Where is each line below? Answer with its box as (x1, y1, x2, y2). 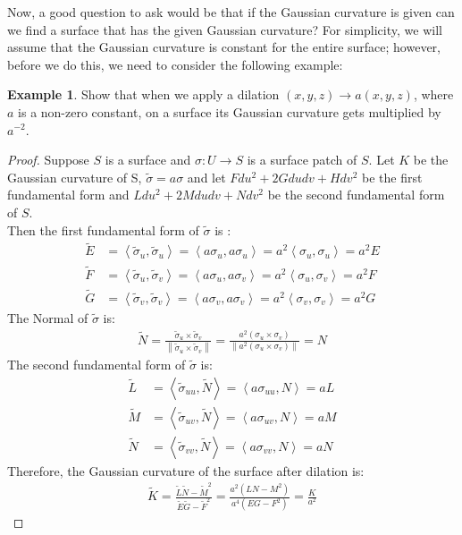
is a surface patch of (247, 150, 357, 169)
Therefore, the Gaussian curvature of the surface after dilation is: (7, 461, 365, 480)
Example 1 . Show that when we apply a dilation (7, 85, 280, 104)
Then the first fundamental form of (7, 220, 199, 239)
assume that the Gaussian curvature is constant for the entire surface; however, (7, 38, 441, 56)
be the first (362, 167, 423, 186)
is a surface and (105, 150, 191, 169)
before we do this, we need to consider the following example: (7, 55, 343, 73)
